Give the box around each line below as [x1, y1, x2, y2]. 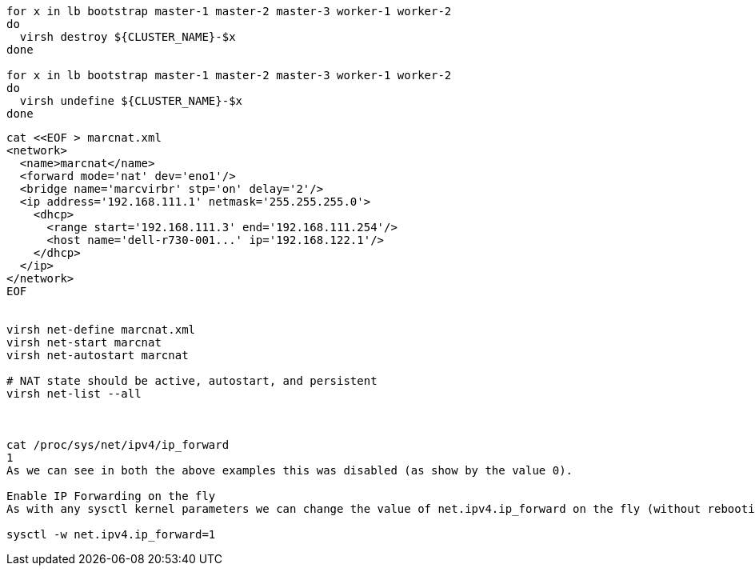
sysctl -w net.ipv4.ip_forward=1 [6, 528, 216, 541]
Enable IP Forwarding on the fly [6, 490, 216, 502]
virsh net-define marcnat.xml [6, 323, 196, 336]
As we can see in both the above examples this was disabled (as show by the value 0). [6, 464, 573, 477]
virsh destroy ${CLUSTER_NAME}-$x [19, 30, 236, 43]
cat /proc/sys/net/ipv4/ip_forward [6, 438, 230, 451]
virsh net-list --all [6, 387, 142, 400]
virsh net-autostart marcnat [6, 349, 189, 362]
